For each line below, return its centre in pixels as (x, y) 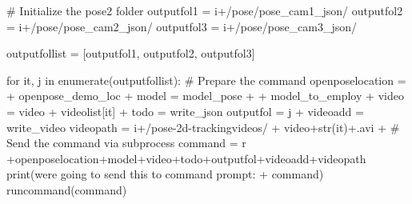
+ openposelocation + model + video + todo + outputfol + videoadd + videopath (186, 158)
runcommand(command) (67, 189)
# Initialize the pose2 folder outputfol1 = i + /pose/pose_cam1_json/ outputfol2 (205, 10)
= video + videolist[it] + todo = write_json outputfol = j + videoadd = (185, 111)
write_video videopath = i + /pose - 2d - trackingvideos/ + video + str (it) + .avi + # (203, 127)
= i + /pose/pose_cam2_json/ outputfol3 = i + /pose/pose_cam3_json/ (182, 26)
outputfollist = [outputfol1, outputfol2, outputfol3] (131, 53)
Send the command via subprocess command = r (126, 143)
